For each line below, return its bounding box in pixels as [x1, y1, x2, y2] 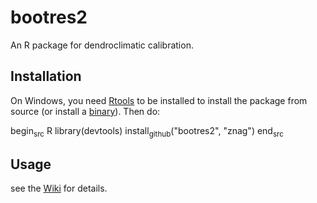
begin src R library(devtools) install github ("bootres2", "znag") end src [10, 124, 284, 139]
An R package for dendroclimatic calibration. [10, 39, 194, 51]
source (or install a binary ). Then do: [10, 105, 161, 117]
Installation [10, 68, 82, 85]
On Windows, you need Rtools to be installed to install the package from [10, 94, 308, 106]
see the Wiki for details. [10, 182, 108, 195]
